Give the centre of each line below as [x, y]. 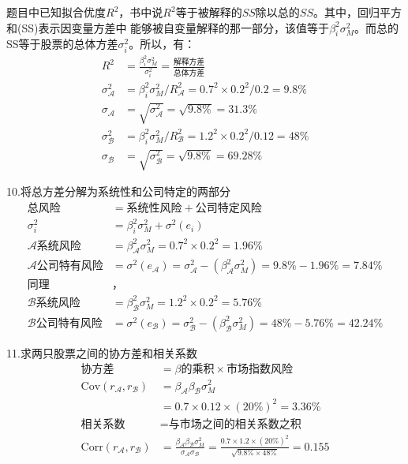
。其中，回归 [347, 12]
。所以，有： [162, 44]
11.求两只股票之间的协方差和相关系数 [102, 352]
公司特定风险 [228, 208]
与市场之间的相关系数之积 [235, 424]
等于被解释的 [209, 12]
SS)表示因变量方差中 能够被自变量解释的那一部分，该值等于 [176, 27]
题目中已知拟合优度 [56, 12]
